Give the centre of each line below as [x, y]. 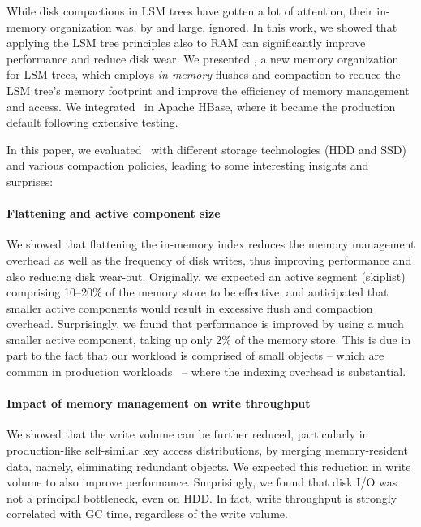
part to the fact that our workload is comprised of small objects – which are [195, 355]
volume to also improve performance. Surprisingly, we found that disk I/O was [202, 482]
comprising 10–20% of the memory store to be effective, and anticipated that [198, 292]
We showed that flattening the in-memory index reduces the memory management [211, 244]
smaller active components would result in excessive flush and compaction [190, 307]
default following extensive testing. [92, 122]
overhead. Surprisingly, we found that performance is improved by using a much [205, 324]
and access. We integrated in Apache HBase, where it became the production [201, 106]
